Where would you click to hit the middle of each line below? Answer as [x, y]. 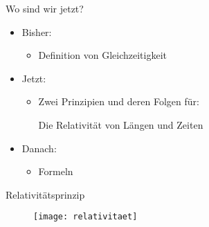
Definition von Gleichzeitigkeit [103, 55]
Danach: [39, 148]
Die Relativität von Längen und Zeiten [121, 124]
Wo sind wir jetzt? [45, 8]
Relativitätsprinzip [45, 194]
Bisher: [37, 31]
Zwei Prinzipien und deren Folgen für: [119, 101]
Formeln [56, 171]
